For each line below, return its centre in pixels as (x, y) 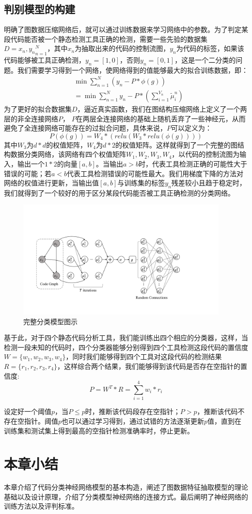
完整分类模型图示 (50, 321)
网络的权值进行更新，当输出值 (51, 183)
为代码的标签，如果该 (210, 48)
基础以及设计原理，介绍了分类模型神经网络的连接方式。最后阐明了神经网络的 (126, 496)
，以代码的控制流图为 (206, 154)
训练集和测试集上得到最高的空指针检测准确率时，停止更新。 (99, 430)
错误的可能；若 (28, 173)
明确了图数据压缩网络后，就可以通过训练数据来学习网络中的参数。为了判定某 (126, 29)
